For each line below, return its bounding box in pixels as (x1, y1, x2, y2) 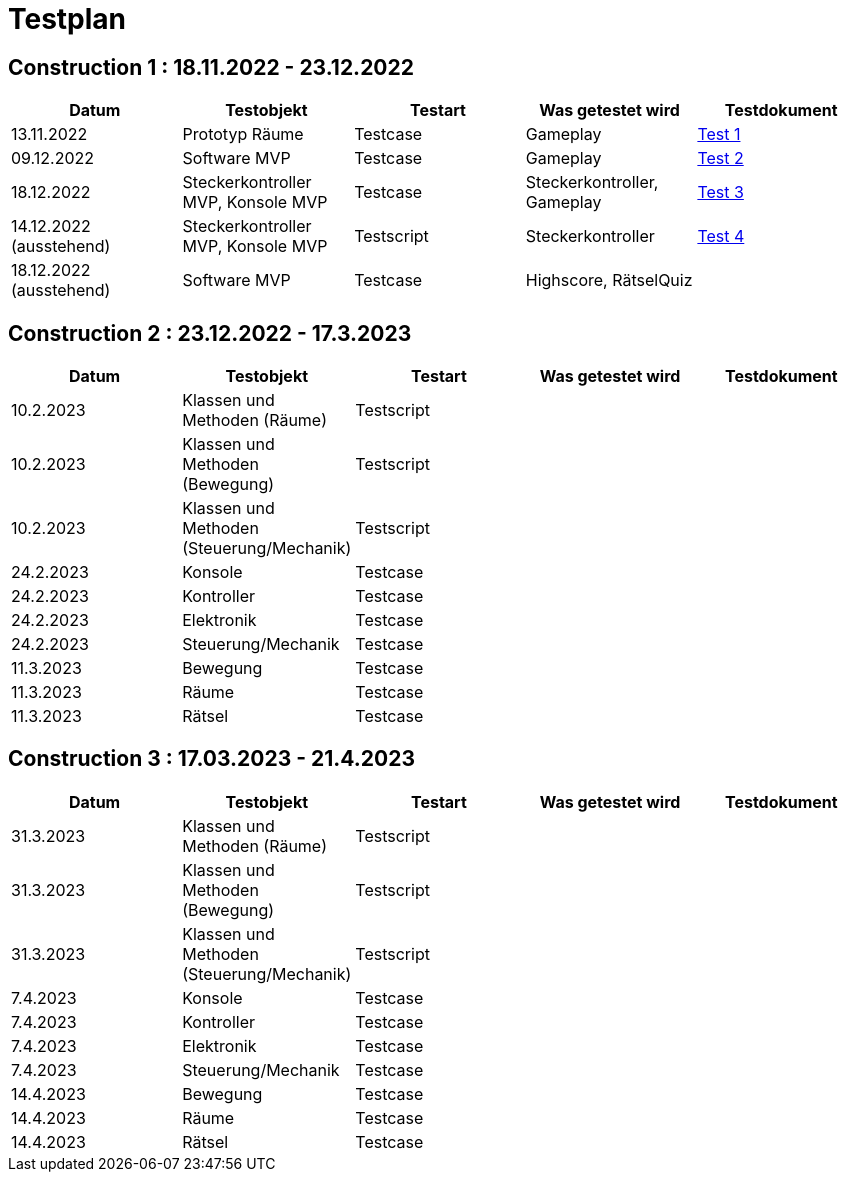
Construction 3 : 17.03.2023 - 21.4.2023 (8, 746, 415, 772)
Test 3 (697, 182, 744, 203)
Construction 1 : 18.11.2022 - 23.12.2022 (8, 54, 414, 80)
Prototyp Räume (182, 124, 304, 145)
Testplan (8, 2, 127, 36)
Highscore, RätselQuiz (525, 270, 693, 291)
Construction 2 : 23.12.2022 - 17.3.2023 (8, 320, 412, 346)
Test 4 (697, 226, 745, 247)
